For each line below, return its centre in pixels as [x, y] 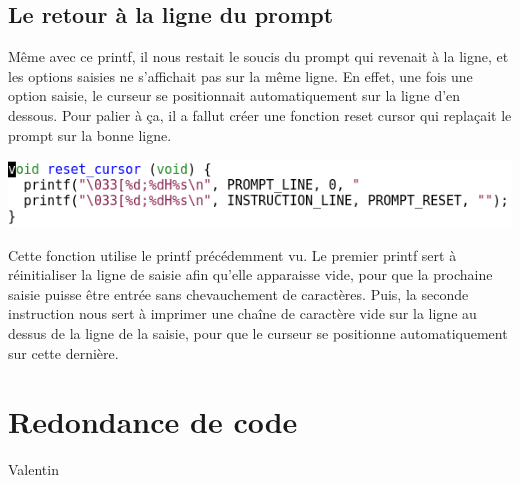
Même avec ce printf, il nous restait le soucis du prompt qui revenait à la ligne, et [258, 56]
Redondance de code [153, 421]
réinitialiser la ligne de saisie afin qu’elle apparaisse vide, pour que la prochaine [250, 274]
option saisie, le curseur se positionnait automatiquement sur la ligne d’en [234, 95]
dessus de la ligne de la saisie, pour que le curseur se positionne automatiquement [258, 332]
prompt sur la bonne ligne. [90, 134]
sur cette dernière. [63, 352]
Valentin [33, 469]
